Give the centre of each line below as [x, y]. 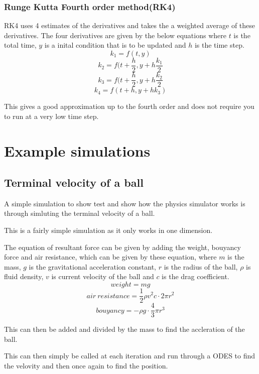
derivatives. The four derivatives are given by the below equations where [115, 35]
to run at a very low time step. [51, 116]
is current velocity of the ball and [103, 276]
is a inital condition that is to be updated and [115, 45]
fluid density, [24, 276]
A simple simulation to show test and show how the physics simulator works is [125, 203]
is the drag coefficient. [196, 276]
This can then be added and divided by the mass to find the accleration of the [124, 329]
